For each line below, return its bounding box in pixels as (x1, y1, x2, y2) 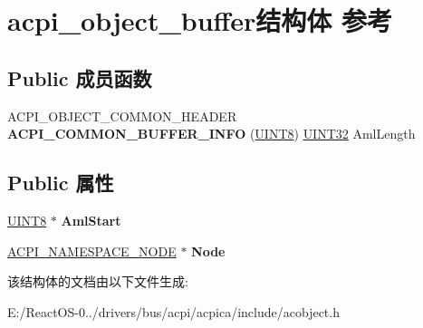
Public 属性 (7, 169, 114, 197)
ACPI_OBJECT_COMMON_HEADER (7, 106, 237, 125)
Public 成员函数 (7, 63, 152, 92)
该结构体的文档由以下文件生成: (7, 272, 188, 291)
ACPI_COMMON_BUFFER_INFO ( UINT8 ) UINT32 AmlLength (7, 124, 416, 143)
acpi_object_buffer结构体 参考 (7, 2, 393, 39)
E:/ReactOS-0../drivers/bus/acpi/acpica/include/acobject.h (7, 302, 340, 321)
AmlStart (61, 210, 121, 229)
